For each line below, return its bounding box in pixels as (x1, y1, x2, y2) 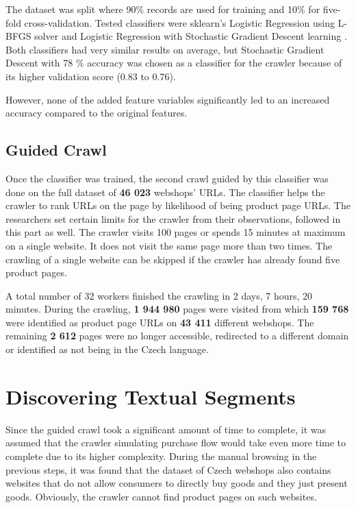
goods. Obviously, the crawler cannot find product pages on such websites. (5, 489, 317, 503)
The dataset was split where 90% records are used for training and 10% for (5, 2, 320, 16)
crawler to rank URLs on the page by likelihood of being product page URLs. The (5, 198, 351, 213)
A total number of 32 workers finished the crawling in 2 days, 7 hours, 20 (5, 288, 313, 302)
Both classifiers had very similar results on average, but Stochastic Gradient (5, 42, 325, 56)
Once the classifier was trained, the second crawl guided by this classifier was (5, 171, 329, 185)
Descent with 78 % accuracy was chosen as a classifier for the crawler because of (5, 56, 342, 70)
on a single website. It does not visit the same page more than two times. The (5, 238, 333, 252)
